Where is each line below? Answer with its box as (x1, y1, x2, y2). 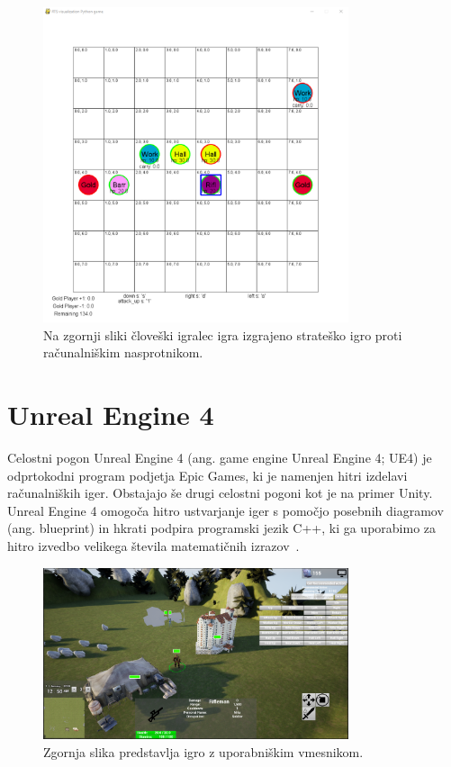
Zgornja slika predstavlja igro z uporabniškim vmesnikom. (43, 742, 364, 761)
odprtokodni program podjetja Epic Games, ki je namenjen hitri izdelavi (7, 465, 408, 484)
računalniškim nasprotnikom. (43, 343, 203, 362)
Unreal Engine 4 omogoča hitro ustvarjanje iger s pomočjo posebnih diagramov (7, 501, 444, 519)
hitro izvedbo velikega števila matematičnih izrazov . (7, 537, 300, 555)
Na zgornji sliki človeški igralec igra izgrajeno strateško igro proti (43, 325, 402, 344)
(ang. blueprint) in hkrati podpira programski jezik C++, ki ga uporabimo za (7, 519, 437, 537)
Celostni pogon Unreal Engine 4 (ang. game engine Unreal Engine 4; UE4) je (7, 448, 432, 467)
